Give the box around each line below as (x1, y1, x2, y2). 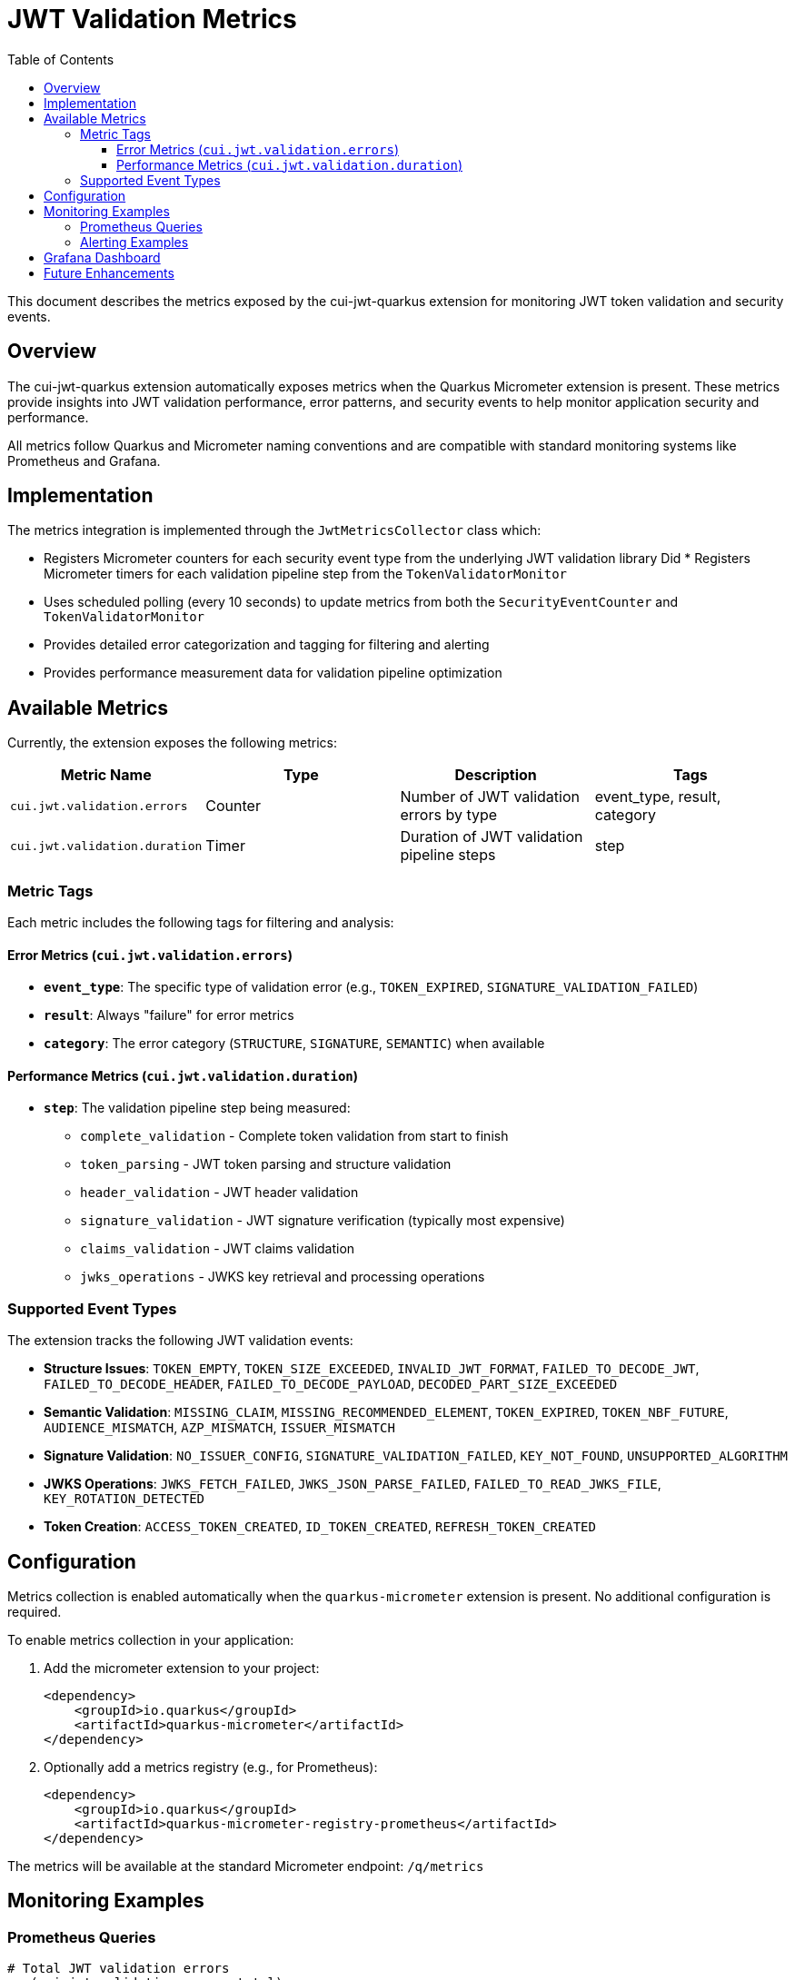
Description (454, 766, 537, 785)
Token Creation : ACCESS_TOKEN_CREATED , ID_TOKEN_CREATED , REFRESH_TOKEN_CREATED (44, 1519, 596, 1535)
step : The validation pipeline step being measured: (44, 1100, 351, 1116)
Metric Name (60, 766, 152, 785)
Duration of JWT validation (400, 827, 583, 846)
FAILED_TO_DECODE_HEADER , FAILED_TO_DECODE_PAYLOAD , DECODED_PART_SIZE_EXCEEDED (44, 1376, 618, 1392)
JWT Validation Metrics (7, 4, 297, 35)
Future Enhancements (44, 264, 174, 281)
